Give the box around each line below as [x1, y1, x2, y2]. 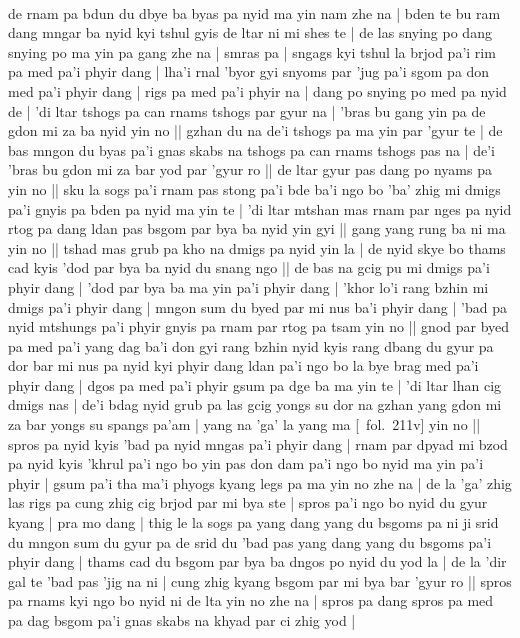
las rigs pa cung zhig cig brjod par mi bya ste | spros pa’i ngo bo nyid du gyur [8, 492, 488, 513]
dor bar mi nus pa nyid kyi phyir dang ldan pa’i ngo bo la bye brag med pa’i [8, 355, 479, 376]
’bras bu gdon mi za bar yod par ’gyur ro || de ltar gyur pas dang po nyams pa [8, 159, 492, 180]
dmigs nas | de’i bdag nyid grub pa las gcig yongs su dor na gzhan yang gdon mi [8, 394, 502, 415]
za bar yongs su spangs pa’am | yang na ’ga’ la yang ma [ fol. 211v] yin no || [8, 414, 481, 435]
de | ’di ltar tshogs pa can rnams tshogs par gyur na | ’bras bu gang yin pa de [8, 100, 486, 121]
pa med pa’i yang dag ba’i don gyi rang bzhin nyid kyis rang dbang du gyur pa [8, 335, 494, 356]
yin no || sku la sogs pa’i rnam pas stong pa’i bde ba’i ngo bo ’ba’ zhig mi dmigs [8, 178, 501, 199]
